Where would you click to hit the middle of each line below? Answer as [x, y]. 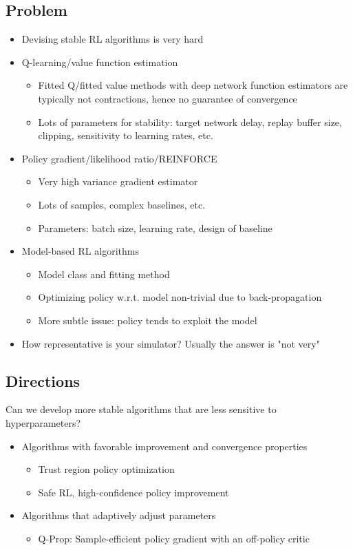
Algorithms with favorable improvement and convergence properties [164, 446]
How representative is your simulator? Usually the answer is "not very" [171, 343]
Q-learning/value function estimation [100, 62]
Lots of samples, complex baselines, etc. [122, 204]
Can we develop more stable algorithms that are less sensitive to [141, 409]
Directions [43, 380]
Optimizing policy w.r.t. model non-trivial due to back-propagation [180, 297]
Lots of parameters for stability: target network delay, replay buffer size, [190, 121]
